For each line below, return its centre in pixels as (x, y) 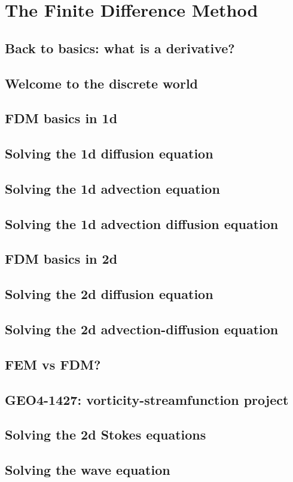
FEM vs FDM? (53, 364)
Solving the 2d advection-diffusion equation (142, 329)
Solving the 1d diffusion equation (109, 153)
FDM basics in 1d (61, 118)
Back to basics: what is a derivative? (120, 48)
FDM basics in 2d (61, 259)
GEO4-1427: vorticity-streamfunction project (147, 399)
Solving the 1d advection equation (112, 188)
